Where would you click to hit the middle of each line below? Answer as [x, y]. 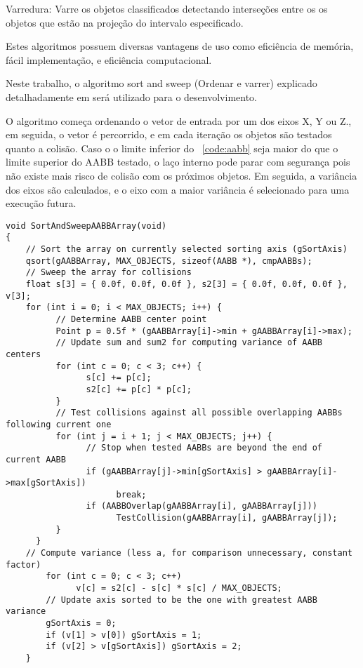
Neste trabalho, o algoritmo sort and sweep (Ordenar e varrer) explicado [161, 83]
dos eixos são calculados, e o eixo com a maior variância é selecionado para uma [178, 189]
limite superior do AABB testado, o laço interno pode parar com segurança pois [178, 162]
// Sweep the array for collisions [108, 273]
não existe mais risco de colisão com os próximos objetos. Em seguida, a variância [181, 175]
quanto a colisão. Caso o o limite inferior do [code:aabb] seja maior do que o [172, 148]
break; [131, 494]
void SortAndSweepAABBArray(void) [86, 226]
